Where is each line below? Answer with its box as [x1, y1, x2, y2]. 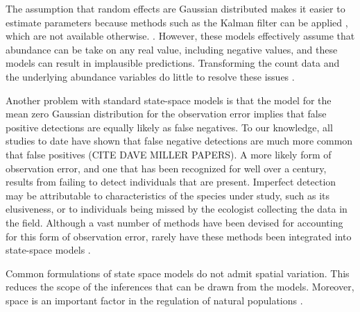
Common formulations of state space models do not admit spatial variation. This [6, 265, 350, 280]
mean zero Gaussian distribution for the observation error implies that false [6, 106, 327, 121]
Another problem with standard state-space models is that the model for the [6, 92, 332, 107]
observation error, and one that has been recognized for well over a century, [6, 161, 327, 175]
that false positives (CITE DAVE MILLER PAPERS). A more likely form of [6, 147, 332, 161]
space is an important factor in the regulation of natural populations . [6, 293, 303, 307]
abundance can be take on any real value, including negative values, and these [6, 42, 338, 56]
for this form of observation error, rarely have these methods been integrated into [6, 229, 352, 243]
